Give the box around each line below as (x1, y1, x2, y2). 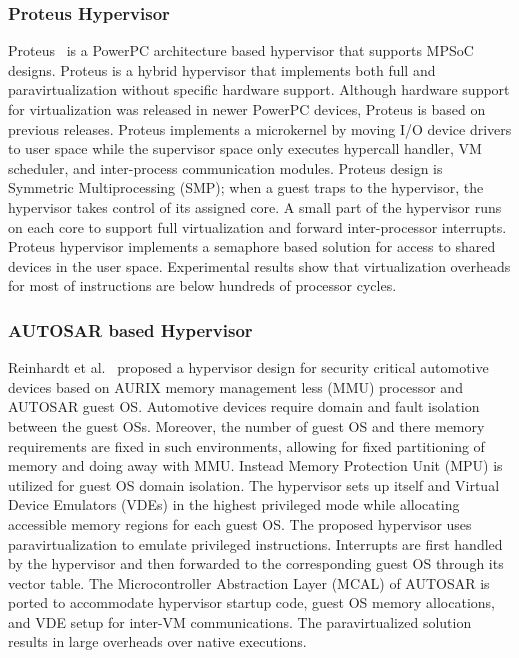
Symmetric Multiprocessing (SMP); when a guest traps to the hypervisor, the (8, 177, 484, 198)
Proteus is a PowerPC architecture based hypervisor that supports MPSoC (8, 40, 474, 61)
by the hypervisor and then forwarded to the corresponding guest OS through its (8, 553, 504, 574)
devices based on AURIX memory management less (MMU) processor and (8, 376, 463, 397)
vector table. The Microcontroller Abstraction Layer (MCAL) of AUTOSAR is (8, 572, 490, 593)
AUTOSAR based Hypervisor (8, 317, 253, 342)
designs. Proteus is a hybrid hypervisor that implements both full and (8, 59, 436, 80)
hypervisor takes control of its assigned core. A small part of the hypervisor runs (8, 196, 502, 217)
